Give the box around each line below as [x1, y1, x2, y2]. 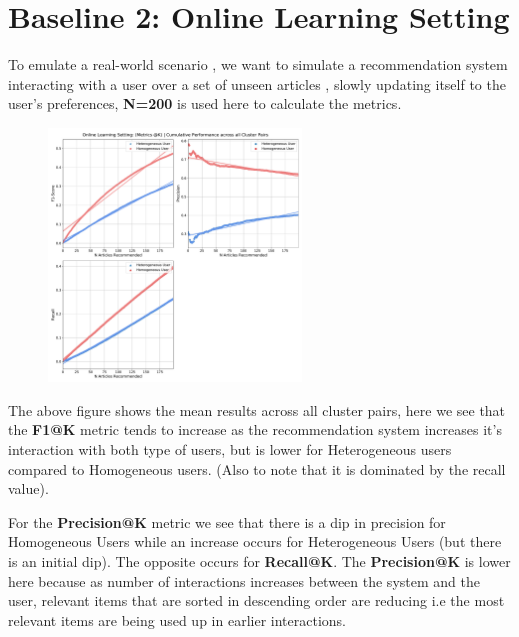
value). [8, 478, 49, 499]
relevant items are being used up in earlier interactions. [8, 609, 346, 630]
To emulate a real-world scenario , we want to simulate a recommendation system [8, 54, 508, 75]
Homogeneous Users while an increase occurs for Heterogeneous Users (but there [8, 531, 502, 552]
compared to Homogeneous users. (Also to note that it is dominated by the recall [8, 458, 506, 479]
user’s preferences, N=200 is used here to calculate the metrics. [8, 93, 402, 114]
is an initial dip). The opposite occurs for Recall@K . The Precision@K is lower [8, 551, 511, 572]
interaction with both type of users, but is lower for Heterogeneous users [8, 439, 452, 460]
